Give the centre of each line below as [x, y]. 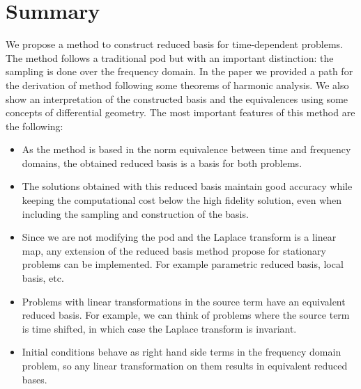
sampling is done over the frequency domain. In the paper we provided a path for [179, 71]
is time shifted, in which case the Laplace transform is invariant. [159, 328]
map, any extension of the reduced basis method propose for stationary [174, 250]
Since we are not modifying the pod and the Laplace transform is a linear [179, 237]
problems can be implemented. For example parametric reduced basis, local [183, 264]
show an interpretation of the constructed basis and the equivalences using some [177, 98]
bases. [34, 379]
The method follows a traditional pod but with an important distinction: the [170, 57]
